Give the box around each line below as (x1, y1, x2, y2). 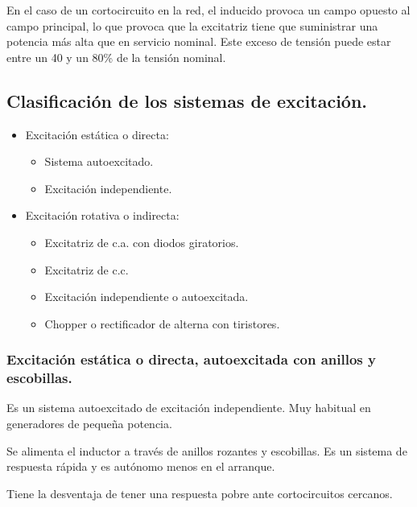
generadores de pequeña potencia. (6, 415, 172, 432)
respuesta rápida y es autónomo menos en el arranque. (6, 458, 275, 475)
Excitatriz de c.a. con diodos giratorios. (44, 233, 239, 250)
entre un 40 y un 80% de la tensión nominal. (6, 48, 226, 65)
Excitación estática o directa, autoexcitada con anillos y (6, 349, 376, 369)
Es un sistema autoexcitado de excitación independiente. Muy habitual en (6, 399, 371, 416)
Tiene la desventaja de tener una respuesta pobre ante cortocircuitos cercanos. (6, 484, 393, 501)
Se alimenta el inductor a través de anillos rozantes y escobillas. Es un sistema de (6, 442, 407, 459)
